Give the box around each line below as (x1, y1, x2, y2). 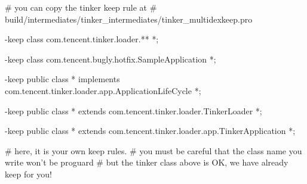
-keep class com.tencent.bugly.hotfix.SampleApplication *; (5, 52, 216, 65)
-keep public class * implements (5, 73, 120, 85)
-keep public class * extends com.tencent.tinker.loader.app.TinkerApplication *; (5, 124, 296, 137)
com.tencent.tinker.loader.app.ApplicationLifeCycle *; (5, 84, 201, 96)
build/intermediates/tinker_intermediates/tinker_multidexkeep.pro (5, 13, 253, 25)
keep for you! (5, 167, 52, 180)
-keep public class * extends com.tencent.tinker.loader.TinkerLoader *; (5, 104, 262, 117)
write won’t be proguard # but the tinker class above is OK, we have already (5, 156, 288, 169)
